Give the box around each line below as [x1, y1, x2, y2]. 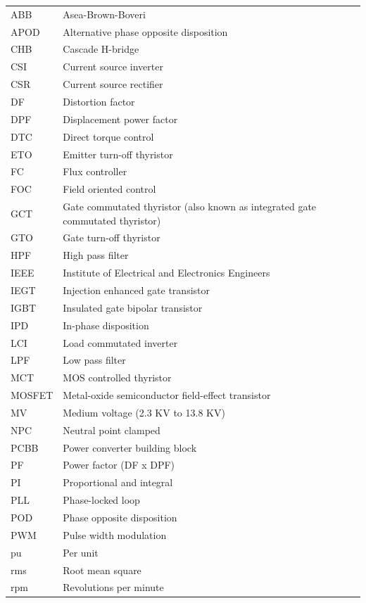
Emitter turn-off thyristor [63, 146, 173, 161]
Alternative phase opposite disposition [63, 24, 228, 39]
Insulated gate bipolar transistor [63, 300, 203, 315]
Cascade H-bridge [63, 42, 139, 56]
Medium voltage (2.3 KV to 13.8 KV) [63, 405, 225, 419]
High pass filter [63, 248, 129, 262]
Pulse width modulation [63, 527, 167, 542]
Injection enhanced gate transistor [63, 283, 210, 297]
